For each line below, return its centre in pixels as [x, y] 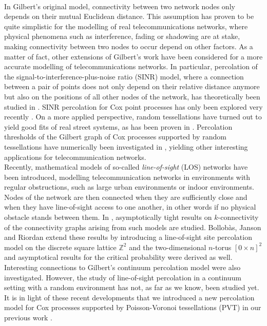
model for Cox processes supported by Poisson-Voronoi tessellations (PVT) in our [133, 307]
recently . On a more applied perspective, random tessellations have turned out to [133, 117]
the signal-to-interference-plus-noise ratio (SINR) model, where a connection [124, 76]
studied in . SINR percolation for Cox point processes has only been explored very [133, 106]
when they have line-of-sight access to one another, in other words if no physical [130, 207]
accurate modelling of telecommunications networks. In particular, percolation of [131, 66]
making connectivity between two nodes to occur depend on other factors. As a [129, 46]
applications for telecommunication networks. [75, 157]
